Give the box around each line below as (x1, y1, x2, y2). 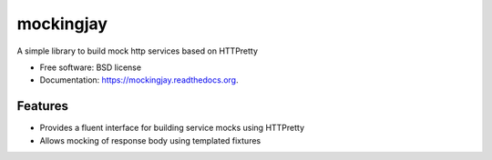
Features (16, 98, 68, 114)
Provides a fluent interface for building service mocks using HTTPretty (39, 123, 305, 134)
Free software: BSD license (39, 62, 141, 73)
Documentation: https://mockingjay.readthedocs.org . (39, 75, 239, 85)
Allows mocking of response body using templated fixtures (39, 135, 261, 145)
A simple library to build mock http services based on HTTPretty (16, 45, 259, 56)
